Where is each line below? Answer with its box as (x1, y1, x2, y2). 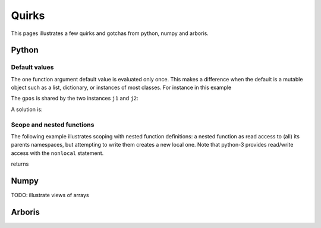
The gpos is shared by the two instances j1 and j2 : (11, 95, 139, 102)
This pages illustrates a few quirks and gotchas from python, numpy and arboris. (11, 30, 209, 37)
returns (11, 160, 29, 167)
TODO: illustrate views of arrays (11, 192, 89, 199)
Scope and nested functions (11, 121, 95, 129)
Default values (11, 63, 54, 71)
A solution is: (11, 106, 43, 113)
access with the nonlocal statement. (11, 149, 104, 157)
